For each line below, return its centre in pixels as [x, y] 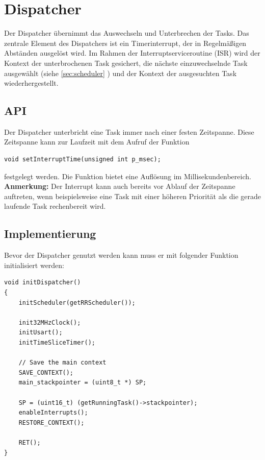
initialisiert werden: [34, 265]
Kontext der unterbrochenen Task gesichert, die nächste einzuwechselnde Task [126, 63]
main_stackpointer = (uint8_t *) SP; [83, 383]
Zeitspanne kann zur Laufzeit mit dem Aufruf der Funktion [97, 142]
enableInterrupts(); [53, 413]
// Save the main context [62, 363]
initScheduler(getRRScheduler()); [77, 302]
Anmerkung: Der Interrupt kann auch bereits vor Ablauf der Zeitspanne [120, 186]
